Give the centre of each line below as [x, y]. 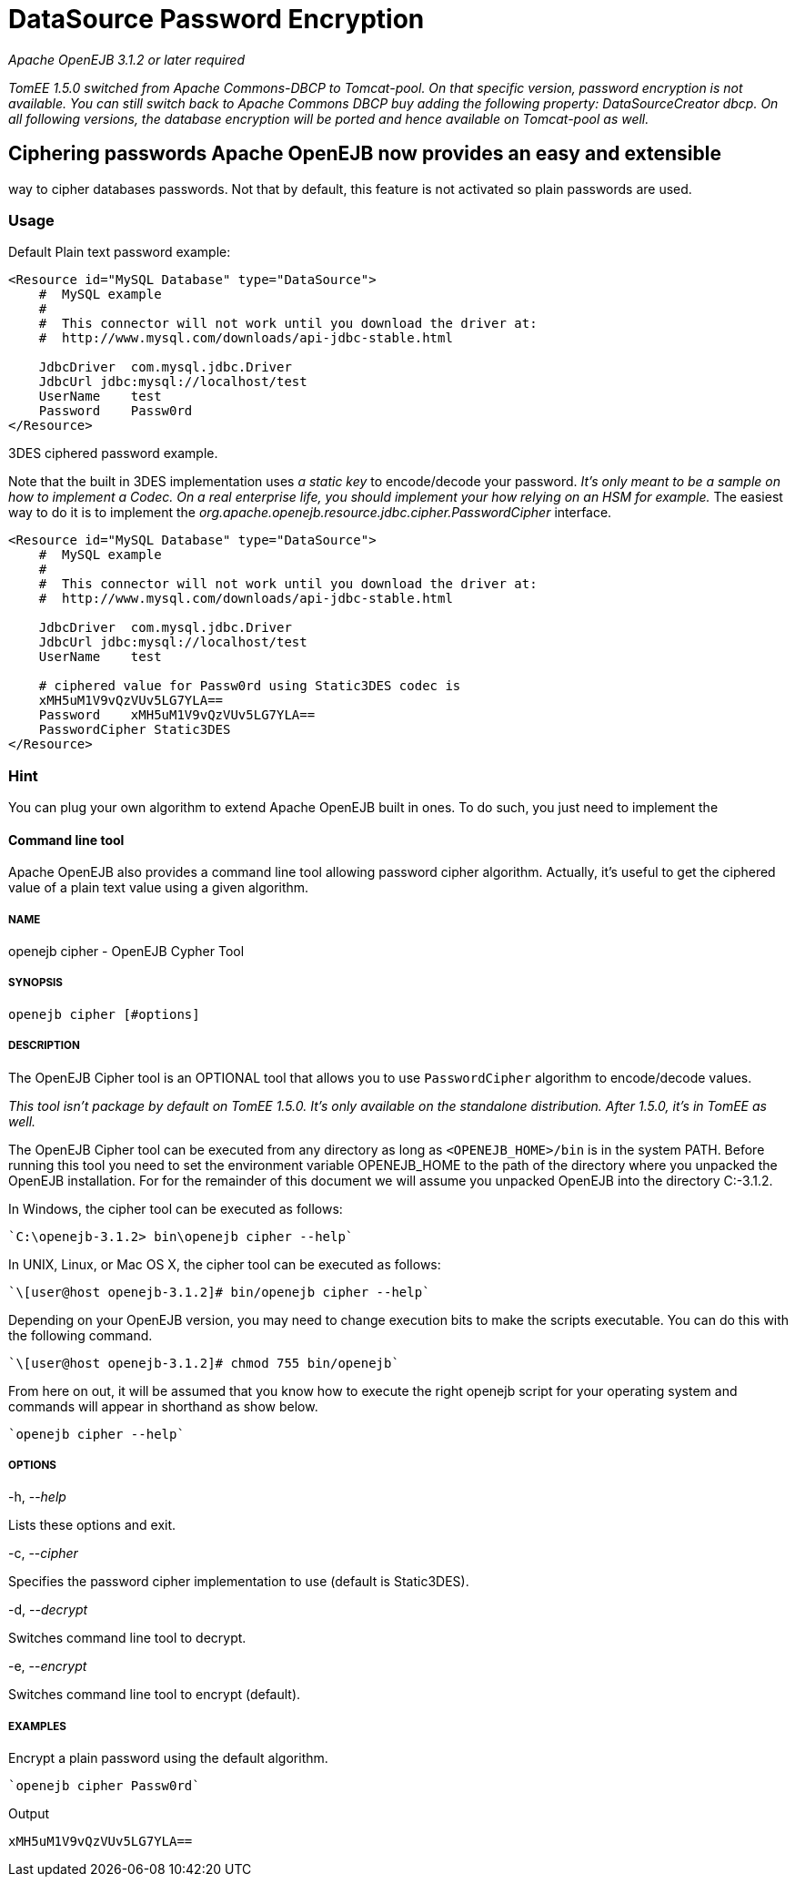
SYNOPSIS [35, 983]
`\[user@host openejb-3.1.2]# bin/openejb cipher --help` [219, 1292]
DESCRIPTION [44, 1046]
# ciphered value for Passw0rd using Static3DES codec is [250, 686]
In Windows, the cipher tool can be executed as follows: [176, 1208]
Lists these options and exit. [92, 1525]
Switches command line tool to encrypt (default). [155, 1695]
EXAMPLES [37, 1726]
